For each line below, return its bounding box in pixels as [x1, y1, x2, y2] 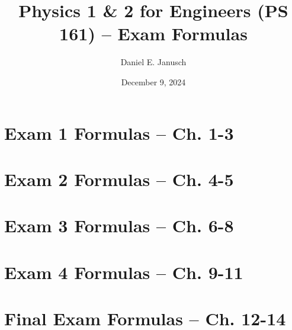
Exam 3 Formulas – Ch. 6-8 [4, 213, 234, 238]
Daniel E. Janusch [120, 56, 187, 68]
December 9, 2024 [121, 75, 186, 88]
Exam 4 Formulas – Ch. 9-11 [4, 259, 243, 284]
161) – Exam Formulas [59, 21, 248, 46]
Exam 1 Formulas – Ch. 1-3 [4, 120, 234, 145]
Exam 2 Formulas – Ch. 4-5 [4, 166, 234, 191]
